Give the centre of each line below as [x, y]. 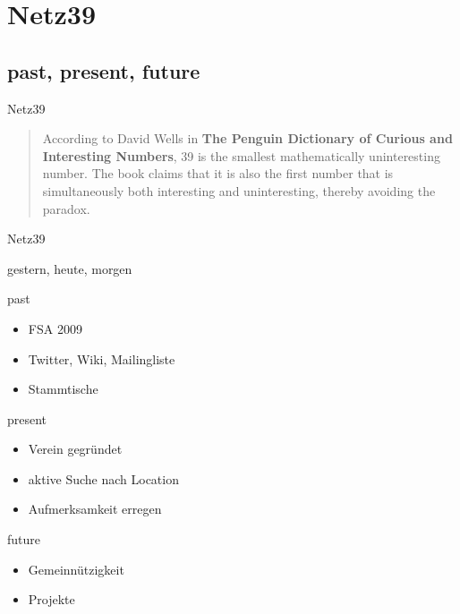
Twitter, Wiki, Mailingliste [102, 358]
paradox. [66, 208]
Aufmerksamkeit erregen [95, 509]
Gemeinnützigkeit [76, 569]
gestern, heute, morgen [70, 268]
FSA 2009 [55, 328]
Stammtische [63, 389]
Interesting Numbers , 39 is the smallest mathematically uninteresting [241, 155]
